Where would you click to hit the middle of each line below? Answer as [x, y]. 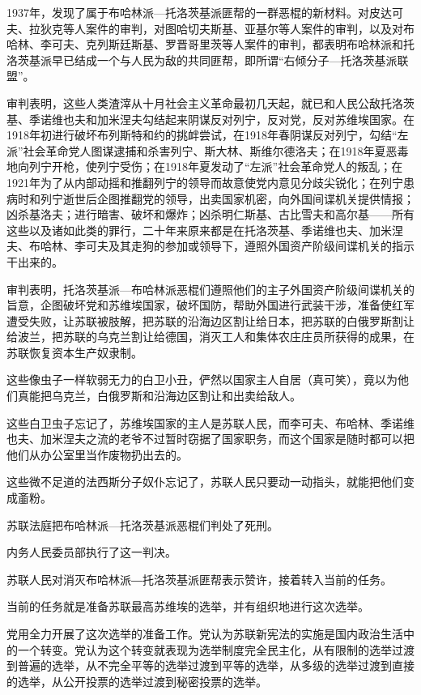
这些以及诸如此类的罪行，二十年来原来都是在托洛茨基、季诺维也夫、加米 [199, 230]
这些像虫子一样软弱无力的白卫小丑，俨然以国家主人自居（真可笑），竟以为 [202, 379]
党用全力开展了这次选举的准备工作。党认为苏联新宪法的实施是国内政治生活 [205, 633]
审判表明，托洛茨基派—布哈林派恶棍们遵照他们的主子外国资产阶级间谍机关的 [210, 289]
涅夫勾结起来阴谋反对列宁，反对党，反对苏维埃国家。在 [267, 119]
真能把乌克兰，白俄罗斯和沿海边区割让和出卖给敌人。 [159, 396]
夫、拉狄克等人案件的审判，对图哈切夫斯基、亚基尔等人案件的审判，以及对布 [210, 28]
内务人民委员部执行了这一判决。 [91, 552]
